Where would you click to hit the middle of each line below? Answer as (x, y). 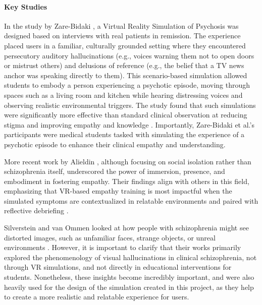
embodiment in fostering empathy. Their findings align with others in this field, (127, 181)
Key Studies (26, 6)
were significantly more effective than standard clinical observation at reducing (126, 115)
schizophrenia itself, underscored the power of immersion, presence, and (115, 171)
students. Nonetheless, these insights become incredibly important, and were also (129, 277)
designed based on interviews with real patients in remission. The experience (122, 36)
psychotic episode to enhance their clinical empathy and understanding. (115, 144)
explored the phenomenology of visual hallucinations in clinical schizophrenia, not (130, 257)
